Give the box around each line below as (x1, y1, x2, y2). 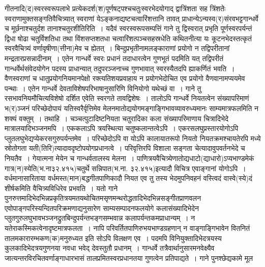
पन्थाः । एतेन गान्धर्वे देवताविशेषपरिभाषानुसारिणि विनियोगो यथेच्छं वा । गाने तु (5, 83, 201, 93)
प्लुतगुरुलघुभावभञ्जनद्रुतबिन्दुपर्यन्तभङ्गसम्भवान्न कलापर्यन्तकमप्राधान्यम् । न (5, 212, 195, 223)
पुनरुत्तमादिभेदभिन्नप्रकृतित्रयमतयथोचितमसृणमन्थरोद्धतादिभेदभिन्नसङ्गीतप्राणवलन (5, 193, 201, 203)
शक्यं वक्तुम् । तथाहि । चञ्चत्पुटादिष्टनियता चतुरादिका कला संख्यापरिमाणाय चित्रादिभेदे (5, 113, 228, 123)
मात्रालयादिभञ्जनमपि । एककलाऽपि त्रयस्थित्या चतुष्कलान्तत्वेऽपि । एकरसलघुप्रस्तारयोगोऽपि (5, 123, 239, 133)
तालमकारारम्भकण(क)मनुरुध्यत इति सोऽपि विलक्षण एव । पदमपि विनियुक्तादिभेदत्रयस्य (5, 232, 222, 243)
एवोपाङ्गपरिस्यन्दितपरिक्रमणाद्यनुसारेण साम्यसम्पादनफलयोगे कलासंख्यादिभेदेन (5, 202, 199, 213)
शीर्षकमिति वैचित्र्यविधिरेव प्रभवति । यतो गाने (5, 182, 118, 193)
